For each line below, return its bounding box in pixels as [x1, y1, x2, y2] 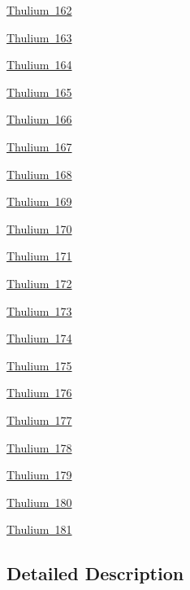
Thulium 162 [6, 2, 72, 18]
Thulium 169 [6, 193, 72, 210]
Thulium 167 [6, 138, 72, 155]
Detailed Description [6, 561, 184, 586]
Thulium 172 [6, 274, 72, 291]
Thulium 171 [6, 247, 72, 264]
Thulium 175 [6, 356, 72, 374]
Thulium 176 [6, 384, 72, 401]
